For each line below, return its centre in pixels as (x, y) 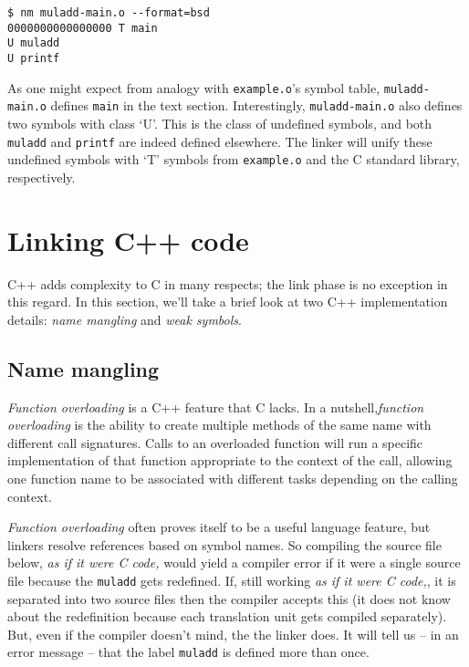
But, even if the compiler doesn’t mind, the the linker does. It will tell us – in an (233, 634)
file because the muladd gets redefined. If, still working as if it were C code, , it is (232, 580)
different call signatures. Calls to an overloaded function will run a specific (215, 442)
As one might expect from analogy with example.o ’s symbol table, (194, 87)
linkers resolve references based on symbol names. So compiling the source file (224, 544)
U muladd (34, 43)
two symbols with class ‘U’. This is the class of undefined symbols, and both (220, 123)
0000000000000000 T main (83, 28)
